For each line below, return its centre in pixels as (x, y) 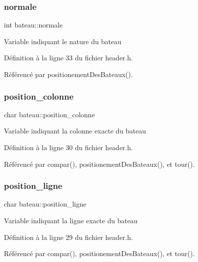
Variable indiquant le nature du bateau (63, 41)
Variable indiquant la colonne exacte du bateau (75, 131)
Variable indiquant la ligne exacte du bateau (71, 220)
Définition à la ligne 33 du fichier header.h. (69, 58)
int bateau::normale (33, 25)
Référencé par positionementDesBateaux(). (69, 74)
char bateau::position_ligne (45, 204)
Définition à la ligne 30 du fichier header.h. (69, 147)
